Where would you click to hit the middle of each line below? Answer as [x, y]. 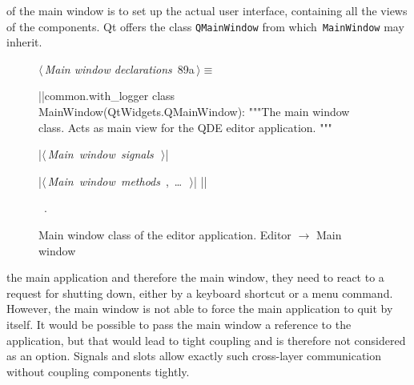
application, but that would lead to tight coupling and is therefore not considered [206, 340]
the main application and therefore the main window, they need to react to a [195, 277]
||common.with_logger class [107, 96]
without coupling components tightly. [98, 371]
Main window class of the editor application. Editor [165, 235]
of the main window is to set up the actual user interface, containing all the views [207, 10]
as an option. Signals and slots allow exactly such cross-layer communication [194, 356]
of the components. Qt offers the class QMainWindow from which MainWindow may [205, 26]
